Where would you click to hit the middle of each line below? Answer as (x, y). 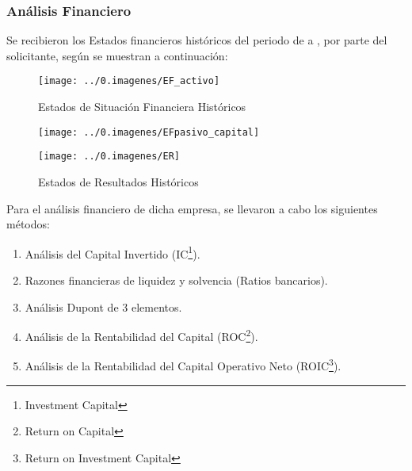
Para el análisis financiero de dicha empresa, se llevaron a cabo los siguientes (192, 208)
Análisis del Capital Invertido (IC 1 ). (113, 252)
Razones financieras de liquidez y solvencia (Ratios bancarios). (176, 280)
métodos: (28, 224)
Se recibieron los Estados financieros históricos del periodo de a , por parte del (197, 40)
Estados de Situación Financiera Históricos (142, 107)
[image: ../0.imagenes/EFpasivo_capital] (149, 132)
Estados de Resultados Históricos (118, 181)
